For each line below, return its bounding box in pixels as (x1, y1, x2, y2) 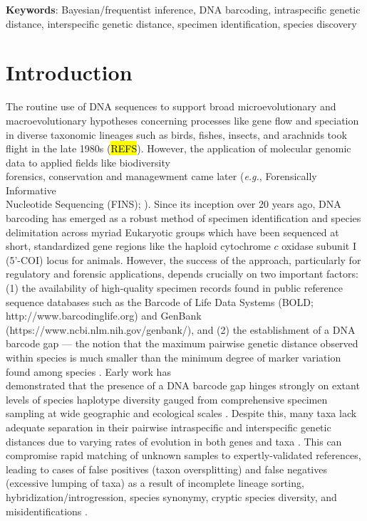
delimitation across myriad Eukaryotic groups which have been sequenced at (6, 224, 339, 239)
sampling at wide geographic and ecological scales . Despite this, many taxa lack (6, 406, 357, 421)
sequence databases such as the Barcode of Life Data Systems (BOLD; (6, 294, 314, 309)
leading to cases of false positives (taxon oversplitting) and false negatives (6, 461, 327, 476)
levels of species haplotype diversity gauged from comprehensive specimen (6, 391, 328, 406)
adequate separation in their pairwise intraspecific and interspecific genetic (6, 419, 331, 434)
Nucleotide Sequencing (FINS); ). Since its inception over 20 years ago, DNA (6, 196, 341, 211)
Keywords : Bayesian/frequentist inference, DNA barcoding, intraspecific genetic (6, 2, 361, 16)
